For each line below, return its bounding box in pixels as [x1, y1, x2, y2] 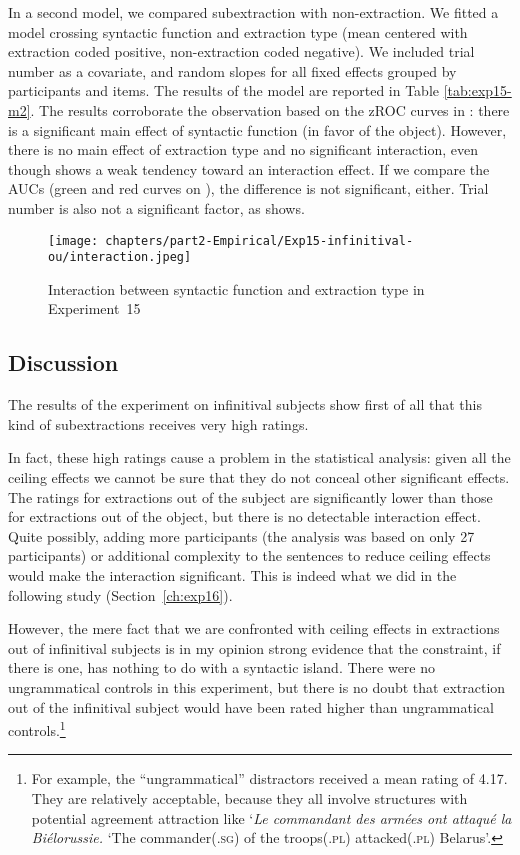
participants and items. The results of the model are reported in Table [8, 80, 440, 101]
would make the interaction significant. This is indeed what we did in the [8, 564, 457, 585]
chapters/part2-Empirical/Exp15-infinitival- [105, 233, 414, 248]
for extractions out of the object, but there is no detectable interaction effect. [8, 506, 481, 527]
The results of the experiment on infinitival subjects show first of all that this [8, 394, 482, 415]
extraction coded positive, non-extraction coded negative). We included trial [8, 41, 475, 62]
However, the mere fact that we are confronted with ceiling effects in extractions [8, 618, 500, 639]
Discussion [8, 347, 119, 378]
